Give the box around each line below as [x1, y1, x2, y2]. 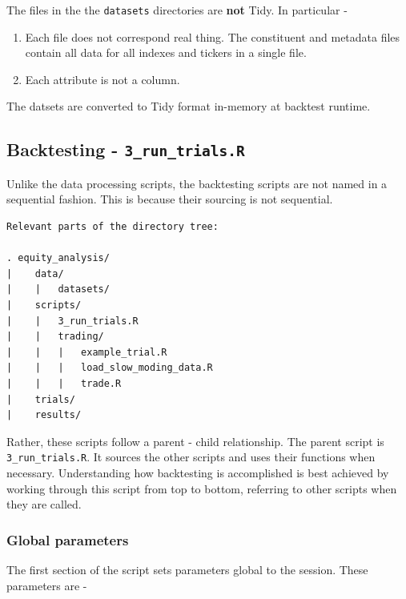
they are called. [6, 496, 82, 513]
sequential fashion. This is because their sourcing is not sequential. [6, 191, 333, 207]
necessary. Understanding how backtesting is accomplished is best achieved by [6, 464, 389, 480]
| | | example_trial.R [6, 346, 167, 358]
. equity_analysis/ [6, 252, 110, 264]
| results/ [6, 409, 82, 421]
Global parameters [6, 529, 129, 549]
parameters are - [6, 577, 87, 593]
